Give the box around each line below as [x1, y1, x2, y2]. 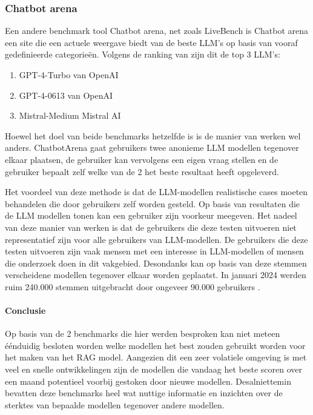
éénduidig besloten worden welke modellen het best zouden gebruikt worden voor [5, 339, 306, 351]
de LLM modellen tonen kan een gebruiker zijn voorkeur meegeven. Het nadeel [5, 209, 297, 222]
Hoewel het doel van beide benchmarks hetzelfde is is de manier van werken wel [5, 129, 301, 142]
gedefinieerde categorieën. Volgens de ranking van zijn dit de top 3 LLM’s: [5, 48, 280, 61]
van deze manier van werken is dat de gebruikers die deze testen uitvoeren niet [5, 221, 297, 233]
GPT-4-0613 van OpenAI [19, 88, 113, 101]
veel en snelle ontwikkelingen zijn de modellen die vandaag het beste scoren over [5, 363, 303, 376]
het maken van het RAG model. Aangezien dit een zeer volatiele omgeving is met [5, 351, 307, 364]
